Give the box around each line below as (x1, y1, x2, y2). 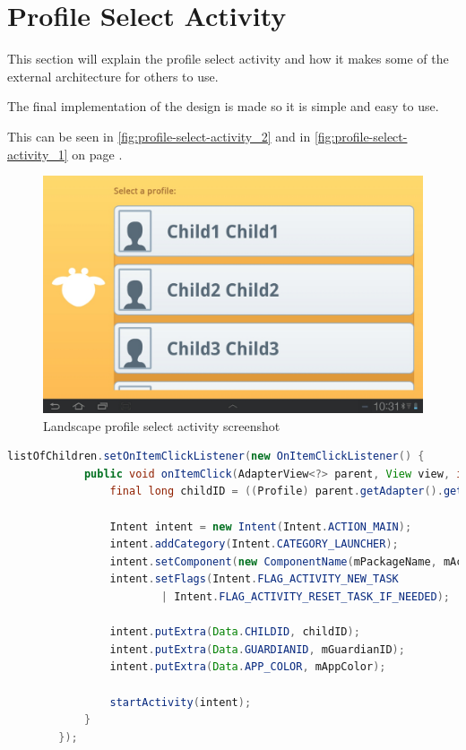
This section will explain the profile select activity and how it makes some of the (7, 49, 449, 68)
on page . (72, 144, 123, 163)
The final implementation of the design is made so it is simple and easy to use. (7, 97, 439, 116)
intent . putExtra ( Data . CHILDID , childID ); (109, 625, 360, 639)
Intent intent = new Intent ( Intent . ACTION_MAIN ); (109, 520, 412, 533)
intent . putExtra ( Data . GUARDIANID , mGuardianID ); (109, 642, 405, 656)
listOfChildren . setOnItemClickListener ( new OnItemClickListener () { (7, 450, 425, 463)
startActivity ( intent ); (109, 695, 252, 709)
